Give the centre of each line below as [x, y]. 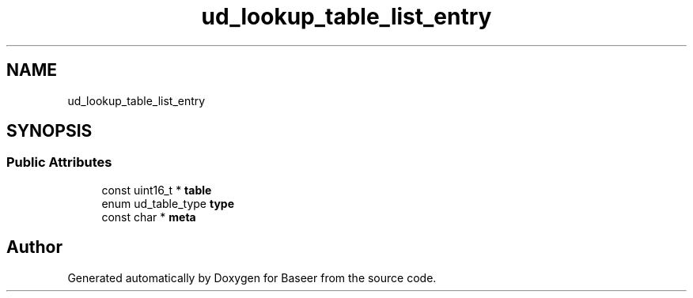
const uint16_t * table [157, 190]
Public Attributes [59, 162]
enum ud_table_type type [168, 203]
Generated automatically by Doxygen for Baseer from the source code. [252, 277]
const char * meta [149, 217]
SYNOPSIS [49, 131]
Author [34, 247]
